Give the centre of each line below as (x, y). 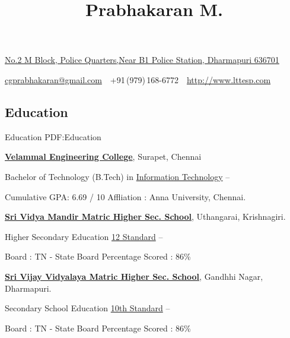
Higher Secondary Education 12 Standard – (84, 236)
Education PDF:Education (53, 136)
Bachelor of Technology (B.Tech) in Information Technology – (117, 176)
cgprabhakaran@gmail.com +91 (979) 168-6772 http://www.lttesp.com (138, 79)
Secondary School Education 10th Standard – (87, 308)
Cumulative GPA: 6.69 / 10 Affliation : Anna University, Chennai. (125, 196)
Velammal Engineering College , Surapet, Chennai (103, 157)
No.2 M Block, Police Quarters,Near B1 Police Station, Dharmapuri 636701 (142, 60)
